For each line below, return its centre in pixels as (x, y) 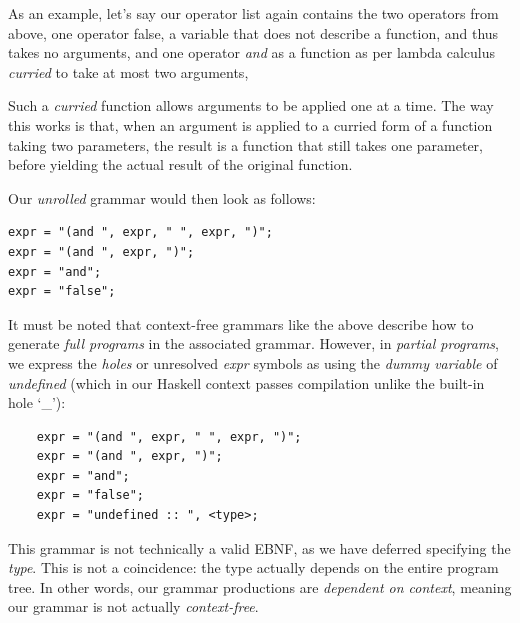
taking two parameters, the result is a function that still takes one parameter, (246, 144)
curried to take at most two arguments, (128, 71)
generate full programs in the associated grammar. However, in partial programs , (253, 343)
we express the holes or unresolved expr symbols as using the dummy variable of (253, 362)
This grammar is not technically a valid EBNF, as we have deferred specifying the (259, 547)
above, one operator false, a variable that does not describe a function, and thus (253, 32)
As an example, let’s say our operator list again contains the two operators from (253, 13)
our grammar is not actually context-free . (133, 606)
